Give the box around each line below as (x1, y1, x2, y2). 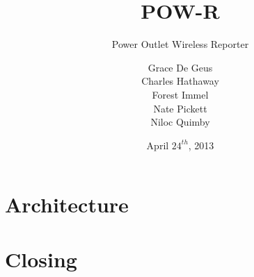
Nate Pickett (153, 101, 207, 115)
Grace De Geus (148, 60, 213, 74)
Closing (5, 244, 77, 273)
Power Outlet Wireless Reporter (111, 37, 249, 51)
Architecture (5, 190, 129, 219)
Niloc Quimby (150, 115, 210, 129)
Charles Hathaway (141, 74, 219, 88)
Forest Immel (152, 87, 209, 101)
